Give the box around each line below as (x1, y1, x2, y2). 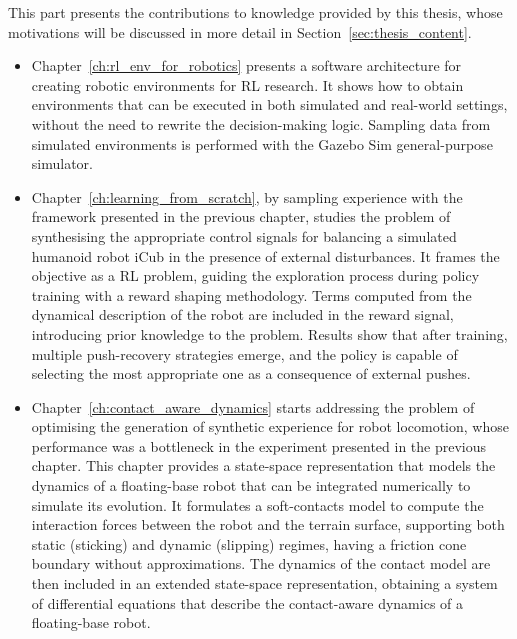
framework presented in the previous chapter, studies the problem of (31, 206, 451, 227)
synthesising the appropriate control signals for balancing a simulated (31, 225, 457, 246)
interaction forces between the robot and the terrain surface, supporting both (31, 514, 505, 535)
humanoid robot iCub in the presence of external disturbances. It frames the (31, 245, 500, 266)
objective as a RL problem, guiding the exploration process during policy (31, 265, 480, 286)
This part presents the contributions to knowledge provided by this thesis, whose (8, 2, 503, 22)
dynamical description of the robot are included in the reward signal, (31, 304, 454, 325)
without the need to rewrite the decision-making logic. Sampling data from (31, 113, 491, 134)
